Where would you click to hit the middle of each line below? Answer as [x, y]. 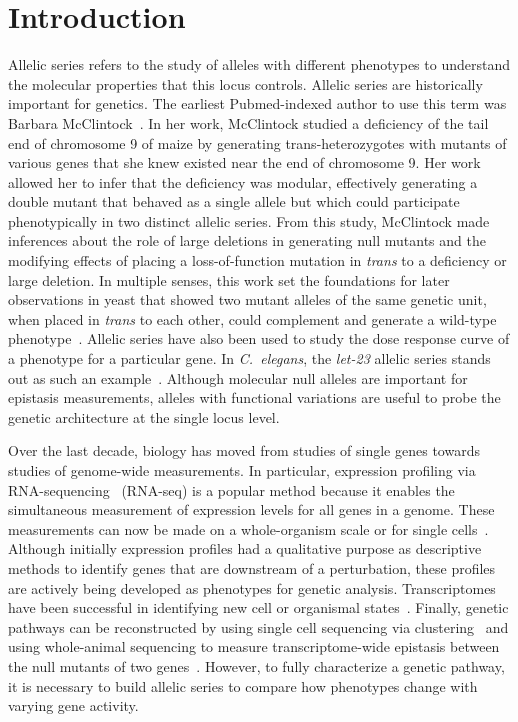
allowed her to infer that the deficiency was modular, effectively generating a [243, 181]
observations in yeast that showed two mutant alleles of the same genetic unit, [247, 299]
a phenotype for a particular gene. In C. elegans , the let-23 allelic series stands [249, 358]
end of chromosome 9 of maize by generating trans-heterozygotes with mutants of [257, 142]
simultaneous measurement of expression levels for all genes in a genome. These [251, 509]
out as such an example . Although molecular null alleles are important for [238, 377]
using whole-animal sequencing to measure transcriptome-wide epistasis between [254, 646]
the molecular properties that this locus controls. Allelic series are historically [245, 83]
